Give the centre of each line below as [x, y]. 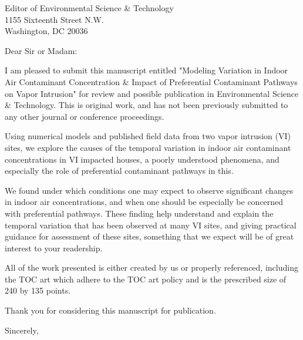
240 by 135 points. [38, 290]
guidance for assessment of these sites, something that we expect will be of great [149, 236]
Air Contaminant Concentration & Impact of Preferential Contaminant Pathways [151, 81]
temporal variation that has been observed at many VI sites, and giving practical [151, 225]
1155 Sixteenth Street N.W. [54, 19]
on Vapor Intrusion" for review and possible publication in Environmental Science [152, 93]
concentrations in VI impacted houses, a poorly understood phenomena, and [142, 159]
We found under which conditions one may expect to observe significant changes [149, 190]
